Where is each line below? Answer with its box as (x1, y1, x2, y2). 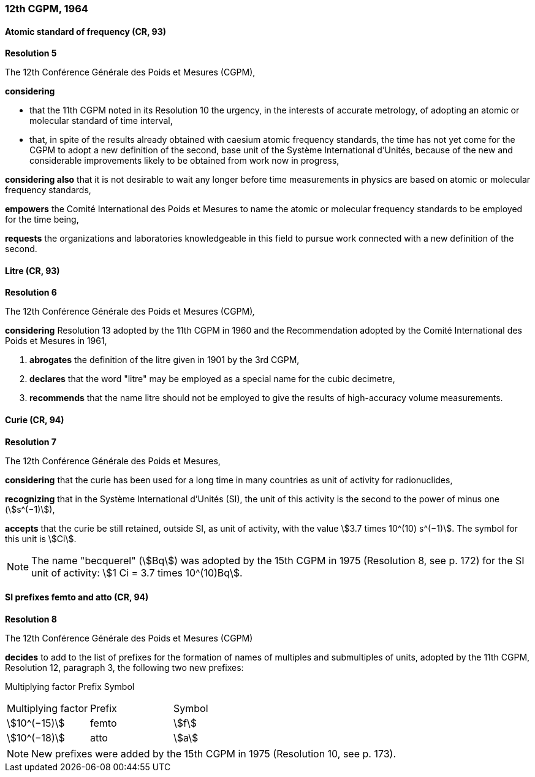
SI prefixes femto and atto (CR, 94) (5, 592, 149, 603)
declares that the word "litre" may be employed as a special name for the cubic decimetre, (29, 373, 395, 385)
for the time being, (5, 214, 79, 225)
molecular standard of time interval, (29, 115, 173, 126)
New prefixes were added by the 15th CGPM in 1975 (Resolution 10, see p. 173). (31, 747, 397, 760)
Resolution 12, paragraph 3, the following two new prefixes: (5, 662, 244, 673)
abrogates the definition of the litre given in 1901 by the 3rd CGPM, (29, 354, 300, 366)
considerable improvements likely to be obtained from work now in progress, (29, 155, 340, 166)
